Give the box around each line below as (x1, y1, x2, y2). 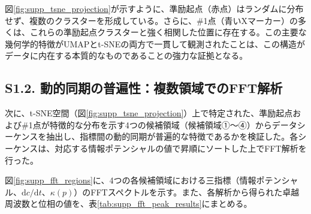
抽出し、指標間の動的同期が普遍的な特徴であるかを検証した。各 (46, 130, 298, 143)
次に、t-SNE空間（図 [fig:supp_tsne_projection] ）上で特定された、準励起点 (5, 107, 293, 119)
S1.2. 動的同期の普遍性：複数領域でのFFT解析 (5, 79, 283, 97)
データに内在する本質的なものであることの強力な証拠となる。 (5, 49, 248, 62)
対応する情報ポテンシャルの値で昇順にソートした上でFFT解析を (55, 141, 307, 154)
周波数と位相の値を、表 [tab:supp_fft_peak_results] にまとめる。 (5, 197, 252, 210)
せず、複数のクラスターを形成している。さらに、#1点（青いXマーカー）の (5, 14, 298, 26)
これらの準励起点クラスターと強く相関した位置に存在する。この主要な (29, 26, 307, 38)
